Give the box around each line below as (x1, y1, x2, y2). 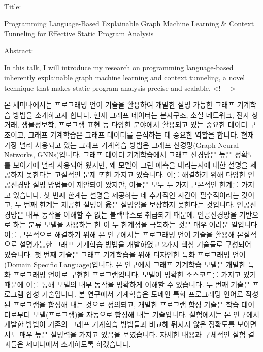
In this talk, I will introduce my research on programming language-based (4, 62, 234, 73)
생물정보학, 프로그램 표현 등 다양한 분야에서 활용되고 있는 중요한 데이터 (21, 119, 248, 130)
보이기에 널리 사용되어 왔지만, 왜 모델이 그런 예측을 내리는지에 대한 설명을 (13, 159, 248, 170)
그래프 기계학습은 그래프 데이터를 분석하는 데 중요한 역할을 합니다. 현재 (28, 129, 254, 140)
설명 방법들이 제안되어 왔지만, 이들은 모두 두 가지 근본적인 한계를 (32, 179, 239, 189)
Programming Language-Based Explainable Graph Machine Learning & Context (4, 18, 254, 29)
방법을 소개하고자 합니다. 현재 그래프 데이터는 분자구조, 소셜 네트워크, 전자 (13, 109, 250, 120)
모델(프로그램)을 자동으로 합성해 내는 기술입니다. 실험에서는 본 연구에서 (32, 309, 259, 319)
